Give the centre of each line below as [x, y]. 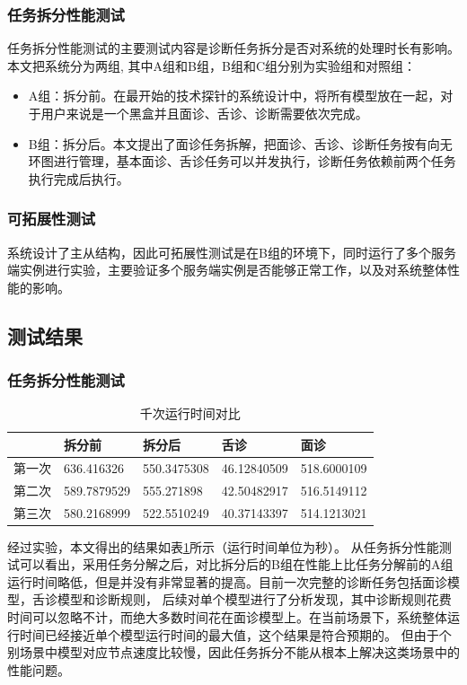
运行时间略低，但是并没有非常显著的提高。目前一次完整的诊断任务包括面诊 [227, 581]
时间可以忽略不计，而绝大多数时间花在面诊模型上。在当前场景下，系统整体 [227, 616]
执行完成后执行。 [79, 178]
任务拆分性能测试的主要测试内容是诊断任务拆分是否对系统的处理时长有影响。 [233, 48]
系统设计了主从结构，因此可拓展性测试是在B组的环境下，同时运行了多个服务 [232, 252]
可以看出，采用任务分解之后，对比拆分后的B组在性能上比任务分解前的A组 [236, 564]
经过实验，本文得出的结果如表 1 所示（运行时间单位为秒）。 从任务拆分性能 [223, 546]
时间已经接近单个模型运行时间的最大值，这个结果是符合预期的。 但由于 [229, 634]
